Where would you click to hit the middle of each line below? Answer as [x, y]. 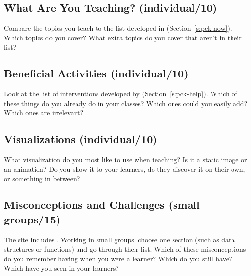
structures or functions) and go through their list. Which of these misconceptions [125, 249]
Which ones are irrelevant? [44, 113]
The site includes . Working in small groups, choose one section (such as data [119, 239]
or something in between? [42, 178]
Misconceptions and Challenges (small [102, 205]
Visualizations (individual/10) [81, 139]
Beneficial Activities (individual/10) [96, 73]
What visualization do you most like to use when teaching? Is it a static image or [125, 159]
